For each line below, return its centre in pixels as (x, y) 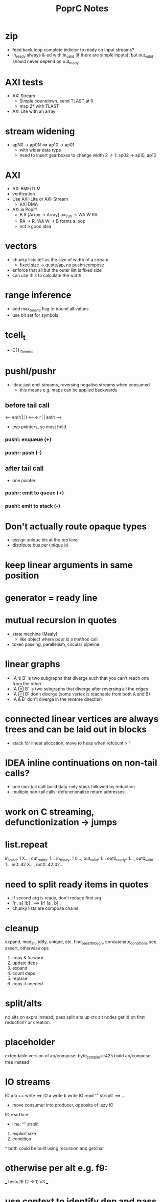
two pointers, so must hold (39, 427)
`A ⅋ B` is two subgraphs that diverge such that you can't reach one (81, 678)
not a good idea (35, 227)
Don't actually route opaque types (76, 526)
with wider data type (40, 150)
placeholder (30, 1042)
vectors (21, 246)
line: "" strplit (25, 1124)
